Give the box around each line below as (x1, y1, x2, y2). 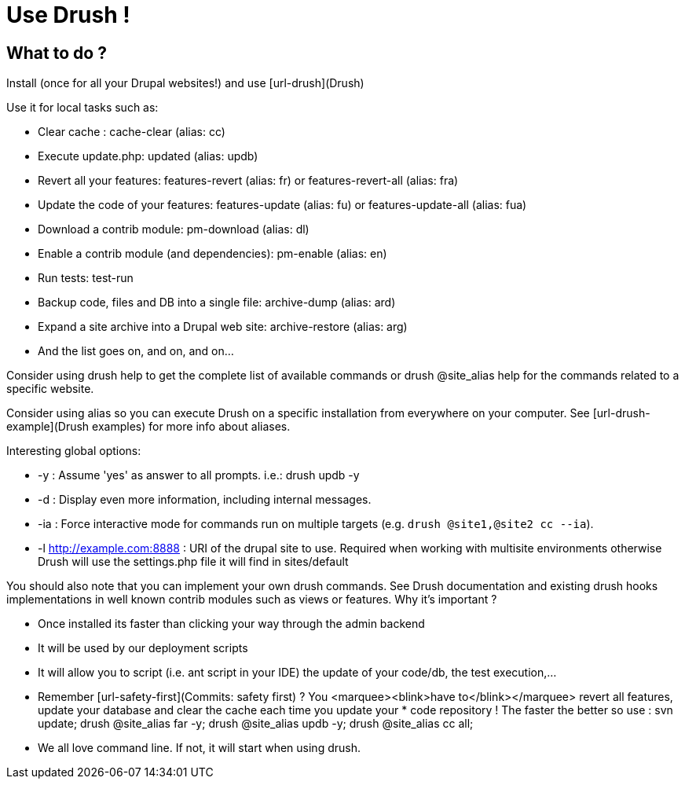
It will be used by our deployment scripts (38, 641, 248, 655)
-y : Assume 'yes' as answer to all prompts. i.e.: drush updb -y (38, 468, 360, 482)
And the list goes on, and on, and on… (38, 344, 234, 358)
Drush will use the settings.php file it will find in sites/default (38, 555, 349, 569)
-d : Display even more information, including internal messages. (38, 493, 372, 507)
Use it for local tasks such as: (6, 101, 159, 115)
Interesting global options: (6, 444, 141, 458)
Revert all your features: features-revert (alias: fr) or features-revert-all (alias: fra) (38, 174, 459, 188)
